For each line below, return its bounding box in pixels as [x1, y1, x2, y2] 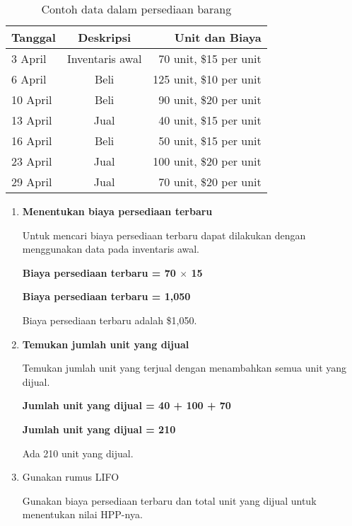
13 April [11, 112, 52, 128]
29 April [11, 173, 52, 190]
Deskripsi [78, 29, 131, 45]
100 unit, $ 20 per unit [153, 153, 262, 169]
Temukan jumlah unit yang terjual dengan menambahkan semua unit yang [22, 360, 347, 375]
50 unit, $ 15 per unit [158, 132, 262, 149]
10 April [11, 91, 52, 108]
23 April [11, 153, 52, 169]
